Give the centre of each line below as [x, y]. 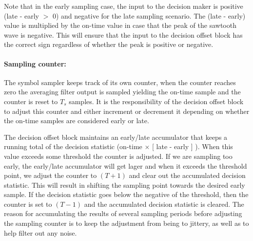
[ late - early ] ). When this [193, 146]
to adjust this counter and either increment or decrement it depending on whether [127, 111]
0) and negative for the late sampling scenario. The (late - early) [149, 15]
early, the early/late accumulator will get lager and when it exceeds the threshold [126, 165]
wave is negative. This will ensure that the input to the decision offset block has [123, 34]
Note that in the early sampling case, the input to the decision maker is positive [124, 6]
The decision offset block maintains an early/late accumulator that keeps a [116, 137]
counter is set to [28, 204]
